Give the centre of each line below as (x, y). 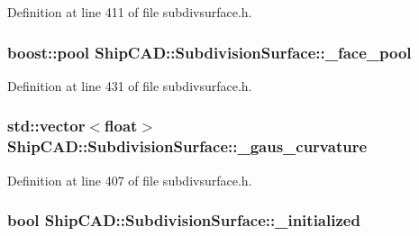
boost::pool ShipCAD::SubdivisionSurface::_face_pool (209, 52)
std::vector (46, 126)
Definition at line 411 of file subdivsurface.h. (130, 12)
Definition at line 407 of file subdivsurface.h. (130, 180)
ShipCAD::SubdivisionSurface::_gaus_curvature (187, 146)
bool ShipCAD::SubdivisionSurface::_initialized (184, 220)
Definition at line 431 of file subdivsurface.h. (130, 85)
